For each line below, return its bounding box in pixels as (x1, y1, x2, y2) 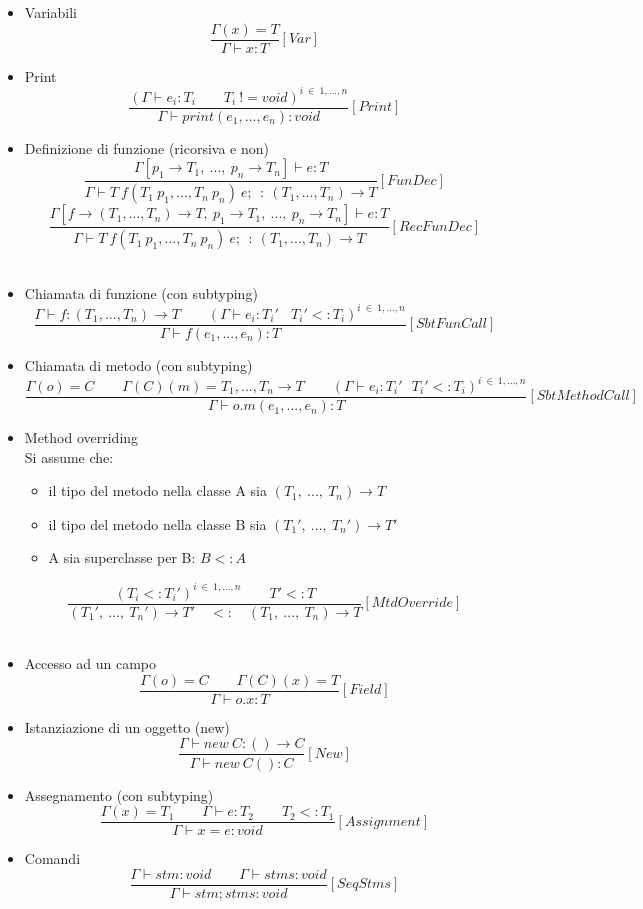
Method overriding (24, 427, 139, 448)
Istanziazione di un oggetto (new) (24, 716, 230, 737)
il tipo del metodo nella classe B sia (48, 513, 267, 534)
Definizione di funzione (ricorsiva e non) (24, 137, 269, 158)
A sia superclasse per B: (48, 547, 196, 568)
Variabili (24, 2, 77, 22)
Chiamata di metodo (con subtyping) (24, 354, 253, 375)
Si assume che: (24, 446, 114, 467)
